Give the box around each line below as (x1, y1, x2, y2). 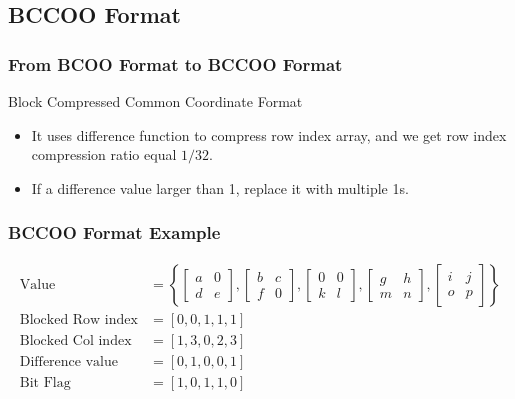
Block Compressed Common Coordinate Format (8, 91, 303, 111)
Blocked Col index (19, 333, 132, 348)
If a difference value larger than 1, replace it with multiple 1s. (31, 177, 409, 198)
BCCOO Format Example (8, 220, 221, 245)
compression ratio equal (31, 144, 177, 165)
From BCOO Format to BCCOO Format (8, 51, 343, 76)
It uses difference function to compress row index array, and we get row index (31, 124, 507, 145)
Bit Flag (19, 375, 71, 390)
